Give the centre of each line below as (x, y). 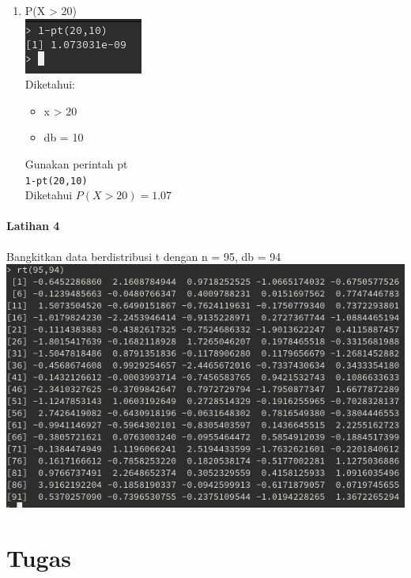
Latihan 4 (33, 226)
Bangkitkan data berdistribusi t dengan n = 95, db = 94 (144, 256)
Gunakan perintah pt (76, 163)
